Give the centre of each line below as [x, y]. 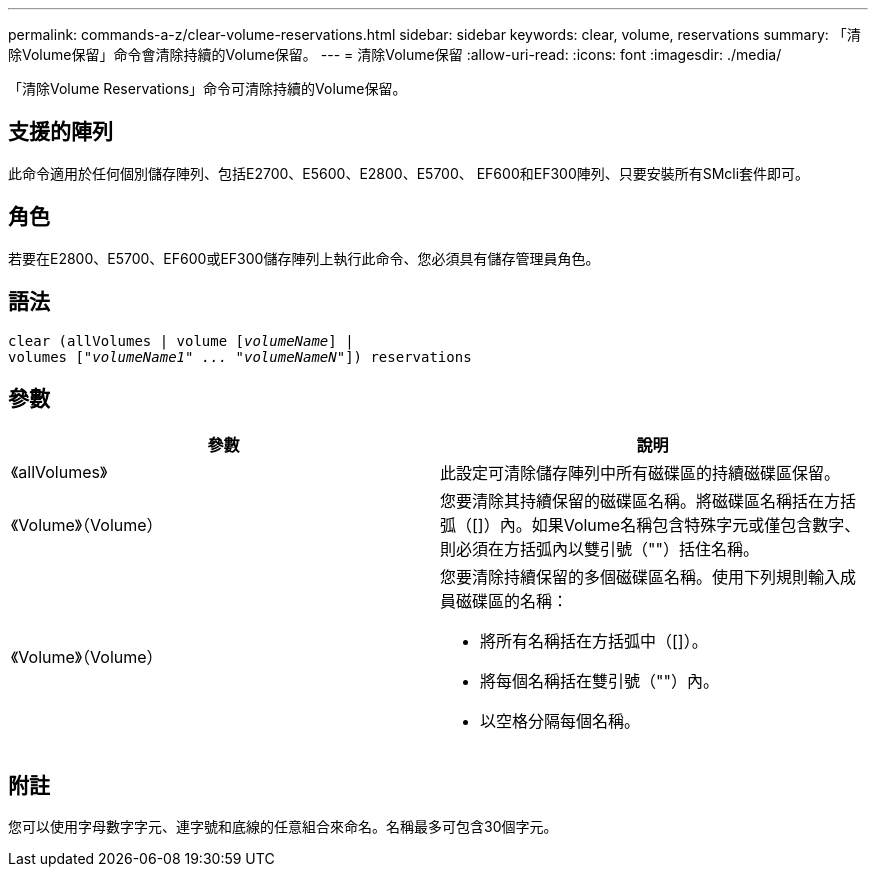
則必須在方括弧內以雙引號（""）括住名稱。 [599, 549]
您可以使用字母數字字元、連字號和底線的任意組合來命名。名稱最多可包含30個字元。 [283, 827]
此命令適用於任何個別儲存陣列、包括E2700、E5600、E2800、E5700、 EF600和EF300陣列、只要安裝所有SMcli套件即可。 [409, 173]
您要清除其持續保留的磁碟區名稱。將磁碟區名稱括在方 [640, 501]
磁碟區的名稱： [512, 601]
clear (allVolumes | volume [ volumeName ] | [181, 340]
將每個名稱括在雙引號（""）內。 [599, 681]
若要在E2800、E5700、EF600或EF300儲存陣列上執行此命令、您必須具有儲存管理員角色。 [304, 258]
